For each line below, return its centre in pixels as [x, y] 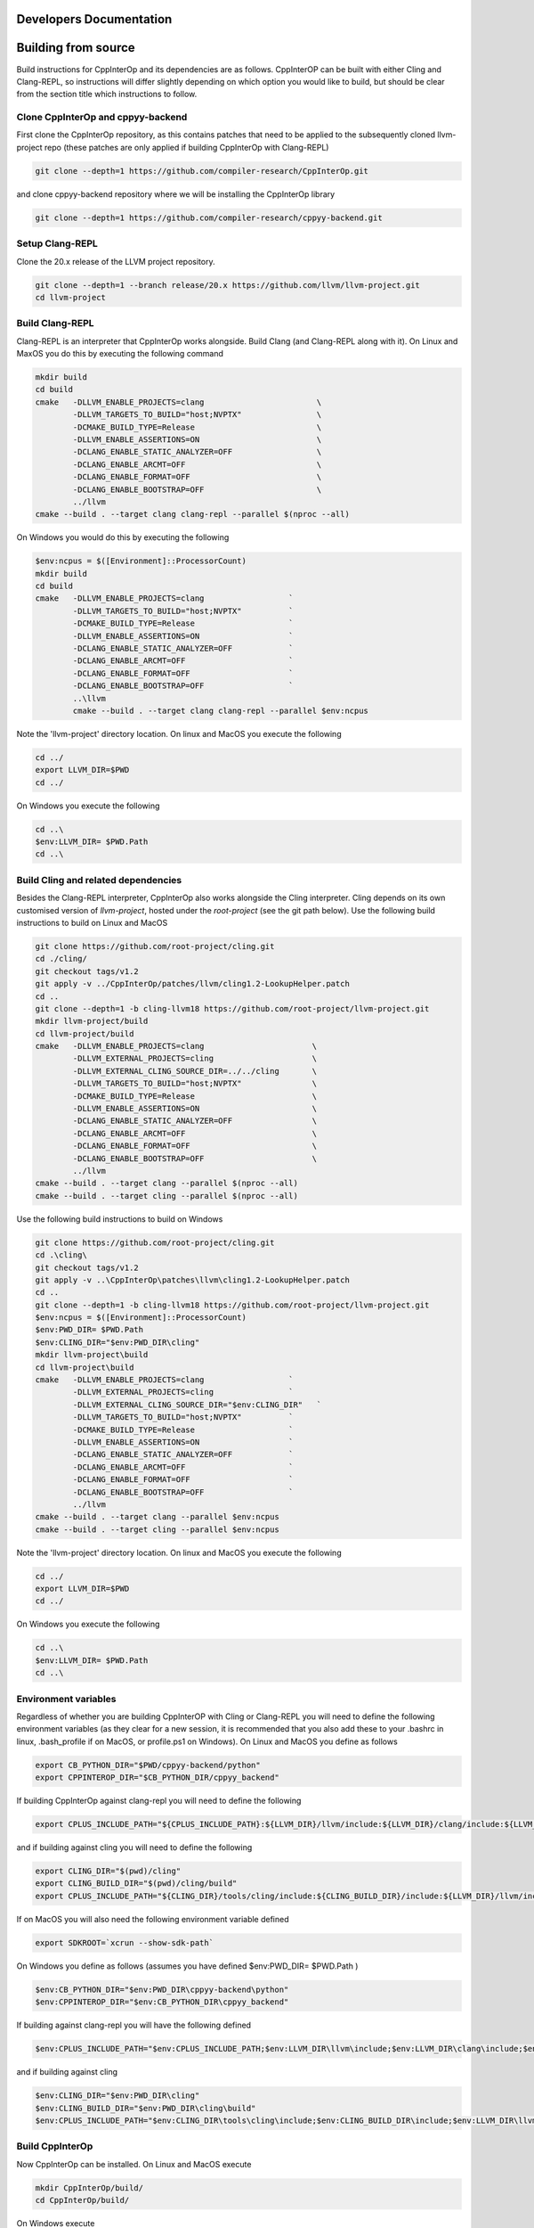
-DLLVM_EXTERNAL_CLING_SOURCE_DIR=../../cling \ [195, 1071]
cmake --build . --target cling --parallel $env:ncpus [157, 1529]
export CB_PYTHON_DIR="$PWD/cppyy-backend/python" [148, 1765]
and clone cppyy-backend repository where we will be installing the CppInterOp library [176, 194]
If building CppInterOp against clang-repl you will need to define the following [159, 1801]
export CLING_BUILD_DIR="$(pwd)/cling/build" [136, 1884]
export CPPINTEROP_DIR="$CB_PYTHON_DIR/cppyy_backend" [157, 1777]
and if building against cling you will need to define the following [134, 1847]
